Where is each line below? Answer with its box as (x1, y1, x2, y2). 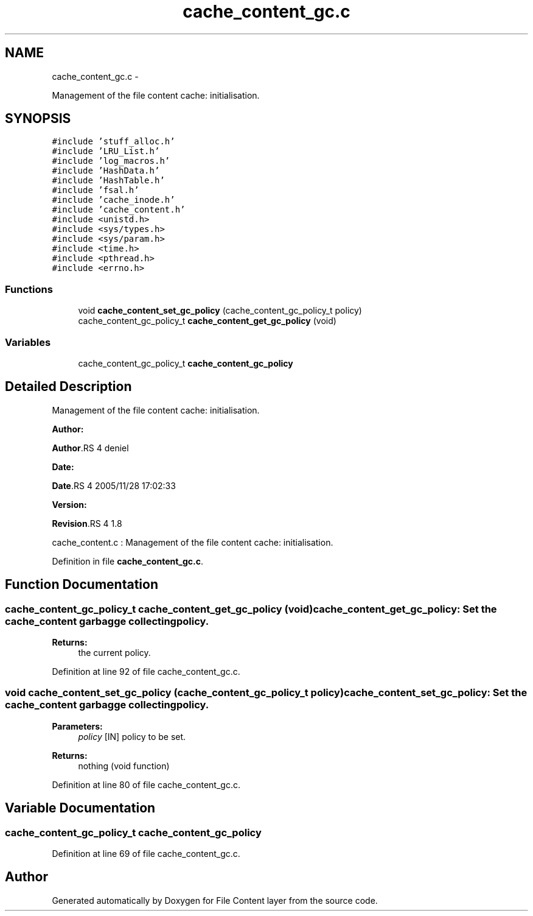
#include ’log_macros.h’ (52, 156, 170, 166)
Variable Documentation (5, 800, 156, 816)
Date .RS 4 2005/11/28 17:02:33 (52, 480, 176, 491)
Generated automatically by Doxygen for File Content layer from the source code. (52, 895, 378, 906)
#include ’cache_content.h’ (52, 205, 186, 215)
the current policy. (78, 647, 151, 658)
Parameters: (52, 720, 103, 731)
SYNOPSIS (5, 111, 71, 127)
